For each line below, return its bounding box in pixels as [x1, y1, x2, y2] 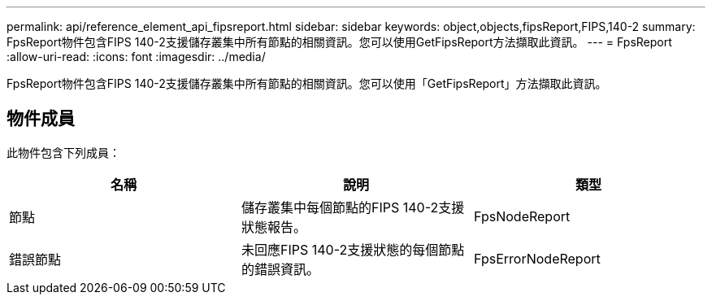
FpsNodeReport [473, 207, 571, 225]
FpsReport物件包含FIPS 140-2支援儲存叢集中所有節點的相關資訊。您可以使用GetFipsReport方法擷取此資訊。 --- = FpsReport [7, 35, 672, 49]
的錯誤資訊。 [241, 260, 319, 277]
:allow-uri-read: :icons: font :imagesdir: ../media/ [7, 50, 266, 63]
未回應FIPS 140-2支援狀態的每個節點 [241, 241, 465, 258]
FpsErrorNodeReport [473, 250, 601, 267]
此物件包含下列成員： [7, 145, 120, 159]
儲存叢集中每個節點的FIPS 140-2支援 [241, 198, 465, 216]
